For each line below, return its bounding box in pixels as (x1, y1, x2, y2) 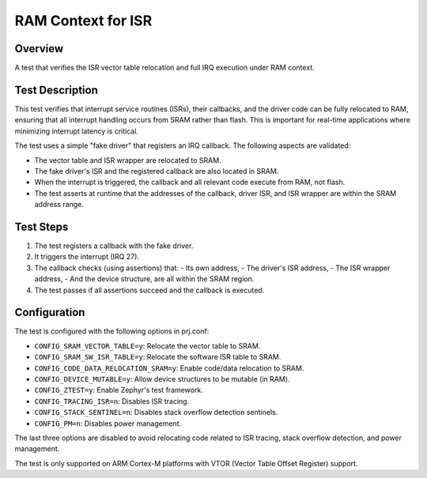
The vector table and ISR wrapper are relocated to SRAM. (34, 155, 221, 165)
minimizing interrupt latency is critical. (14, 126, 138, 136)
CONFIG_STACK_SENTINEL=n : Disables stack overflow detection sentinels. (34, 408, 278, 417)
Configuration (14, 306, 85, 319)
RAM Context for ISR (14, 12, 153, 29)
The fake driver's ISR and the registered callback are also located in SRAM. (34, 166, 279, 175)
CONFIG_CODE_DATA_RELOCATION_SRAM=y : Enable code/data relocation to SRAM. (34, 363, 304, 373)
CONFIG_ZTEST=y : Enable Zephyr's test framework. (34, 386, 203, 395)
